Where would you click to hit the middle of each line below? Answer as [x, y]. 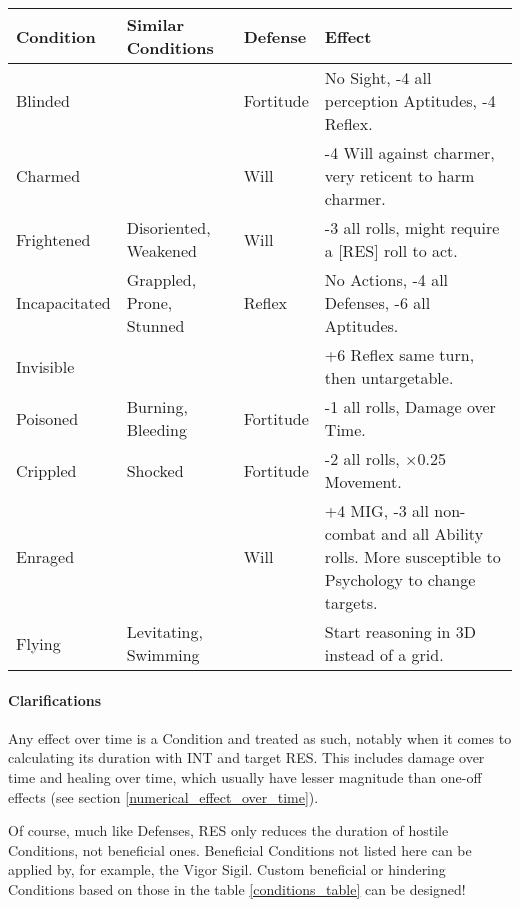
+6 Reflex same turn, [399, 354]
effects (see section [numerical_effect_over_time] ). [163, 796]
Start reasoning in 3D [400, 631]
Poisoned [47, 418]
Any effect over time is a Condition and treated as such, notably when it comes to [260, 737]
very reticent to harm [399, 175]
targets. [351, 602]
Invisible [45, 366]
